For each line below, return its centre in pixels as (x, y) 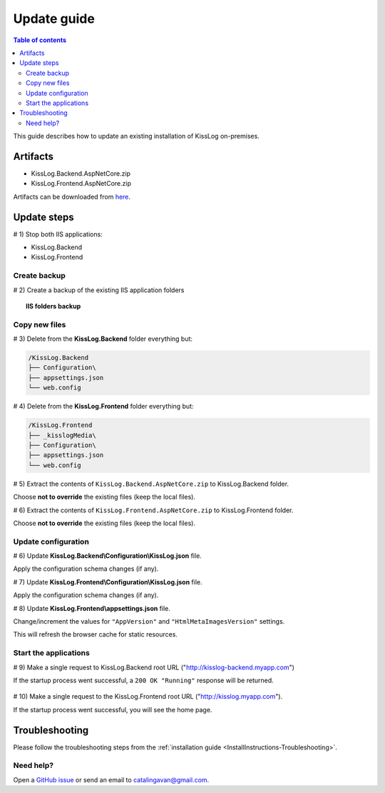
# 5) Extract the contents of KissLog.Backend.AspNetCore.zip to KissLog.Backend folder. (151, 484)
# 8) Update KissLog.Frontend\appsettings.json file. (92, 608)
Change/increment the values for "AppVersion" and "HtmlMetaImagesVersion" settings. (149, 622)
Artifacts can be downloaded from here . (72, 196)
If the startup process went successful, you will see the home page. (113, 709)
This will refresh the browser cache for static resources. (96, 634)
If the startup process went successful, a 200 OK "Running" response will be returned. (143, 680)
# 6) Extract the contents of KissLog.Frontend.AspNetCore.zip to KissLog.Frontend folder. (153, 510)
